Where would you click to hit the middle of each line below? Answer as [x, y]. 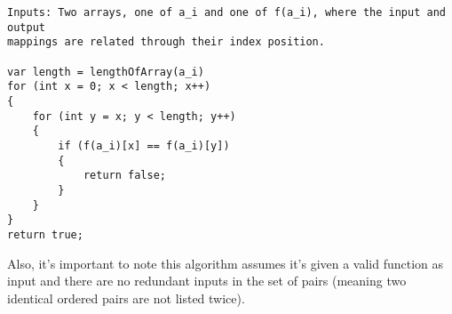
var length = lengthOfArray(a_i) [106, 72]
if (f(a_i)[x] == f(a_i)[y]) [144, 145]
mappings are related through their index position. [166, 42]
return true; [45, 234]
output [26, 27]
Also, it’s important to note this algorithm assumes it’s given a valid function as [226, 263]
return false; [124, 176]
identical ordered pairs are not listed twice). [126, 298]
